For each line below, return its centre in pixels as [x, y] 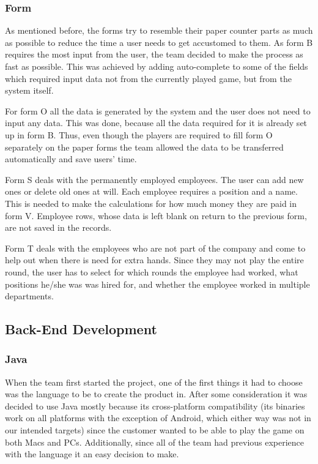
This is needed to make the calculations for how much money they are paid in [151, 203]
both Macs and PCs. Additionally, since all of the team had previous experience [155, 442]
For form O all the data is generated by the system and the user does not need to [158, 110]
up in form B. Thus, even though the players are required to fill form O [139, 134]
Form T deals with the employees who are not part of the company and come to [155, 248]
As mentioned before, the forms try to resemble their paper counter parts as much [159, 30]
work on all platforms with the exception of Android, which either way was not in [158, 418]
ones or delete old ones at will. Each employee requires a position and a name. [151, 191]
